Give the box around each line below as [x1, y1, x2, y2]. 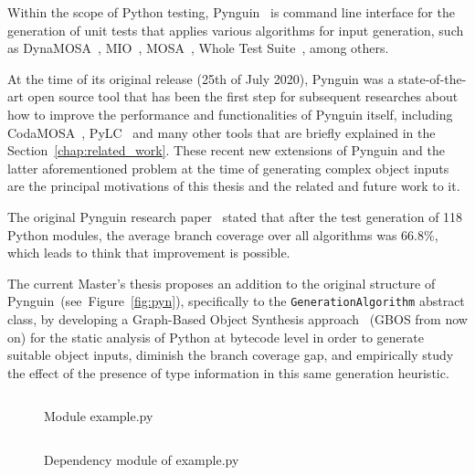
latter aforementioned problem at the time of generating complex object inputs [7, 158, 449, 177]
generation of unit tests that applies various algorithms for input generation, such [7, 20, 464, 39]
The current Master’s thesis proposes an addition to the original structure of [7, 273, 436, 292]
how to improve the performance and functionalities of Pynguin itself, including [7, 104, 453, 123]
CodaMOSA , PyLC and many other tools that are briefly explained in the [7, 122, 436, 142]
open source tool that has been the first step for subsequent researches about [27, 87, 459, 106]
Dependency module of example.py [44, 449, 239, 469]
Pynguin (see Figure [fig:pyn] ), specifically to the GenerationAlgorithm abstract [7, 291, 465, 311]
